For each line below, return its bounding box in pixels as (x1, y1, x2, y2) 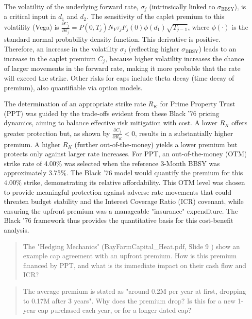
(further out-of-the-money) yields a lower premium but (74, 139, 237, 149)
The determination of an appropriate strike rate (4, 99, 146, 109)
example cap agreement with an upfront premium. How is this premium (23, 251, 237, 261)
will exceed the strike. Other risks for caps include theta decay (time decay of (4, 73, 235, 83)
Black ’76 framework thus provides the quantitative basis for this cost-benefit (4, 215, 234, 225)
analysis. (4, 225, 29, 235)
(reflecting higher (128, 43, 180, 53)
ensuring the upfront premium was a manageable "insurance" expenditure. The (4, 205, 238, 216)
